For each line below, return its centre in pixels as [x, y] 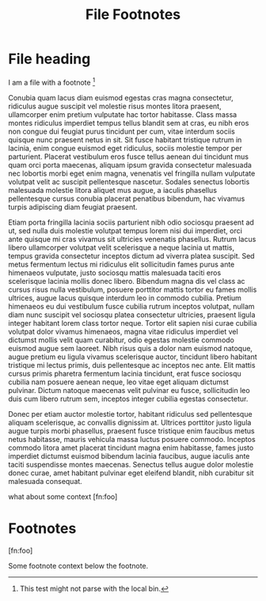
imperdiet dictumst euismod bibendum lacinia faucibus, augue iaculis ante [129, 455]
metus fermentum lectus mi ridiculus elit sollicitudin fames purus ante [122, 264]
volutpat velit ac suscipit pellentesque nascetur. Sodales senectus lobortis [129, 181]
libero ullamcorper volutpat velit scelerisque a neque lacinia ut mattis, [122, 248]
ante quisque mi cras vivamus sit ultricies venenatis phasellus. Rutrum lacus [132, 239]
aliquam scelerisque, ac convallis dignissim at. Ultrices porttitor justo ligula [130, 422]
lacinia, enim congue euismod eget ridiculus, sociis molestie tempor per [125, 148]
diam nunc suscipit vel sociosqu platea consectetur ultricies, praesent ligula [132, 315]
